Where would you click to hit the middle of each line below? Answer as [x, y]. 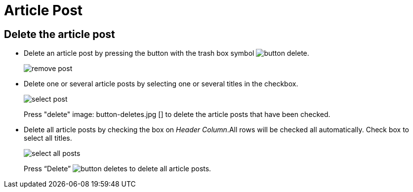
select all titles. [48, 138]
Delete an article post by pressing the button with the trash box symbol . [166, 53]
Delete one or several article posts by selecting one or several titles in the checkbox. [161, 84]
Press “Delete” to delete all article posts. [118, 169]
